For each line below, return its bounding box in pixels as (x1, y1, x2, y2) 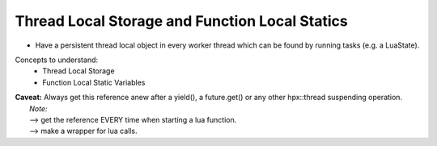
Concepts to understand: (15, 55, 99, 65)
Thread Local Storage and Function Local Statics (15, 12, 348, 30)
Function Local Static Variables (42, 77, 146, 87)
